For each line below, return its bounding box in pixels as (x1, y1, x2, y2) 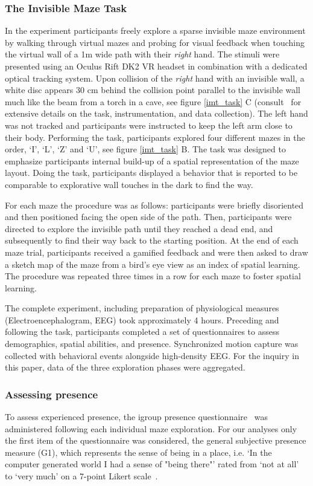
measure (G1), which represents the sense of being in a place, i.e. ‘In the (5, 445, 272, 458)
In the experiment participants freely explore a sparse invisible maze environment (5, 24, 306, 37)
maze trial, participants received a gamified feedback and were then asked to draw (5, 245, 308, 258)
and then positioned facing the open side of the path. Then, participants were (5, 210, 292, 223)
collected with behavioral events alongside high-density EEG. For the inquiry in (5, 349, 299, 361)
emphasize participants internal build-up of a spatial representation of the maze (5, 154, 299, 167)
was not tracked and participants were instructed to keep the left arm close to (5, 118, 292, 131)
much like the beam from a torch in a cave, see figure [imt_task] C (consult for (5, 95, 302, 108)
